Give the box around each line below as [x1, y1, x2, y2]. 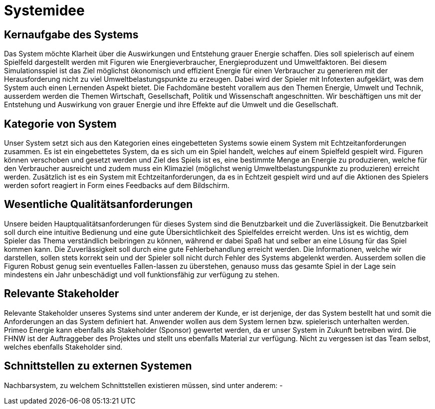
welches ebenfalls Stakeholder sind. [4, 342, 123, 351]
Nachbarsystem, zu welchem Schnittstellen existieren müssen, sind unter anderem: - [4, 381, 283, 390]
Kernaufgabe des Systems [4, 28, 139, 41]
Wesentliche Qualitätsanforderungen [4, 198, 193, 211]
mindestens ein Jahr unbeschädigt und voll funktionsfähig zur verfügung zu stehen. [4, 270, 279, 279]
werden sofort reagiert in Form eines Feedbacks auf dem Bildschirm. [4, 181, 230, 190]
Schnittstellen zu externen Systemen [4, 360, 192, 373]
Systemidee [4, 2, 85, 19]
